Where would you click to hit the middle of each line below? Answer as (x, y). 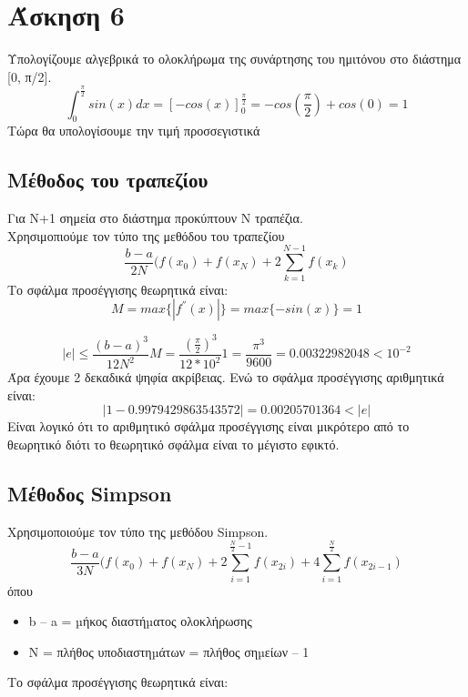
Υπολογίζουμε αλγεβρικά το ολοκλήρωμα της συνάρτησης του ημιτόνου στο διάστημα (234, 59)
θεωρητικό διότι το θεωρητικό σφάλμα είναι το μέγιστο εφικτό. (173, 444)
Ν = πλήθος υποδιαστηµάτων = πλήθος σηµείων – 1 (169, 651)
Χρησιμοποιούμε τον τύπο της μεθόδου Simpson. (138, 531)
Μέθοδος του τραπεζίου (108, 180)
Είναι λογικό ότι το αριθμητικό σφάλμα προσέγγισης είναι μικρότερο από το (209, 426)
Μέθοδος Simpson (90, 493)
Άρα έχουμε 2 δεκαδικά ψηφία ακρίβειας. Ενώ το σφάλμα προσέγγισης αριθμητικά (226, 377)
